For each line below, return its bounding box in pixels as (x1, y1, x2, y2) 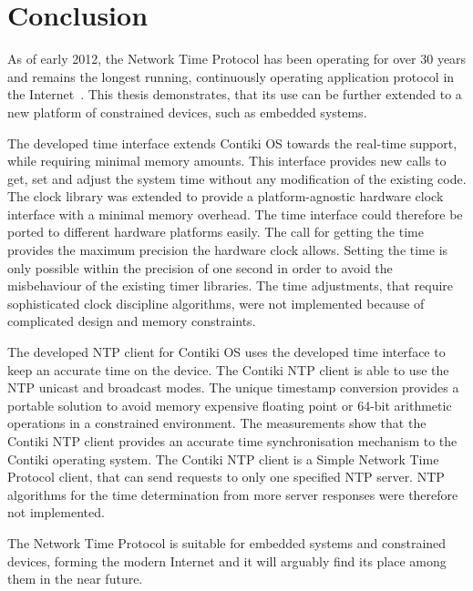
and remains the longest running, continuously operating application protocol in (7, 66, 455, 86)
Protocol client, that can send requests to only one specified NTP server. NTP (7, 467, 445, 486)
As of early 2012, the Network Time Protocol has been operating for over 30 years (7, 49, 467, 68)
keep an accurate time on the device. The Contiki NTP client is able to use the (7, 360, 449, 379)
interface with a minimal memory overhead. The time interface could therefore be (7, 204, 463, 223)
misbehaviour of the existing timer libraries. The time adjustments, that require (7, 276, 454, 295)
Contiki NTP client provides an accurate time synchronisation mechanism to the (7, 432, 458, 450)
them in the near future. (7, 569, 143, 588)
